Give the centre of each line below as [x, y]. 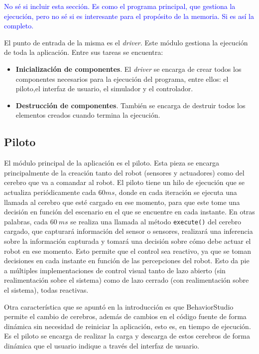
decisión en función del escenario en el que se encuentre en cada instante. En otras [129, 212]
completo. [19, 26]
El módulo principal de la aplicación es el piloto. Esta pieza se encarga [112, 163]
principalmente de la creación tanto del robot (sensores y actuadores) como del [124, 172]
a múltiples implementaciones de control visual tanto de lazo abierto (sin [115, 270]
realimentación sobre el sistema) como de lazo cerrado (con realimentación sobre [127, 280]
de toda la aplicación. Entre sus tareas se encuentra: [84, 52]
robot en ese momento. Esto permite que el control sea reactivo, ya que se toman [128, 251]
